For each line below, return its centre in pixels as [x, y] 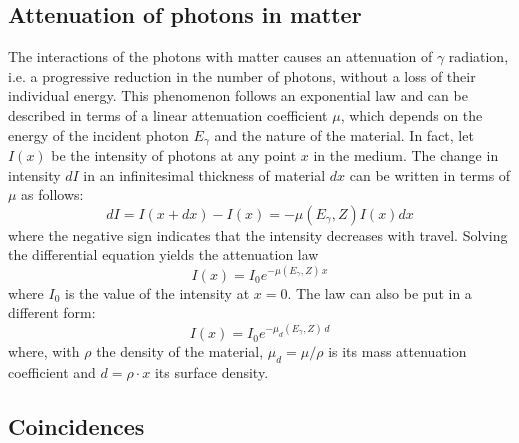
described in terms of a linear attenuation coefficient [168, 114]
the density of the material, [180, 351]
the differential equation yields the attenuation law [163, 254]
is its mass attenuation [397, 351]
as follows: [52, 194]
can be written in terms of [430, 174]
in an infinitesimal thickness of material [204, 174]
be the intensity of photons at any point [174, 155]
